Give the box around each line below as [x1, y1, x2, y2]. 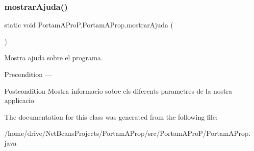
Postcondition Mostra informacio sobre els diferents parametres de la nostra [4, 85, 232, 96]
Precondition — [4, 69, 52, 79]
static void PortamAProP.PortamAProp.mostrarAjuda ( [4, 20, 174, 30]
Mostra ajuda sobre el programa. [4, 52, 103, 63]
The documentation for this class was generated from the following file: [4, 111, 218, 122]
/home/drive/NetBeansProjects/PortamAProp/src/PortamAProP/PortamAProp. [4, 128, 251, 138]
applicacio [4, 95, 34, 105]
